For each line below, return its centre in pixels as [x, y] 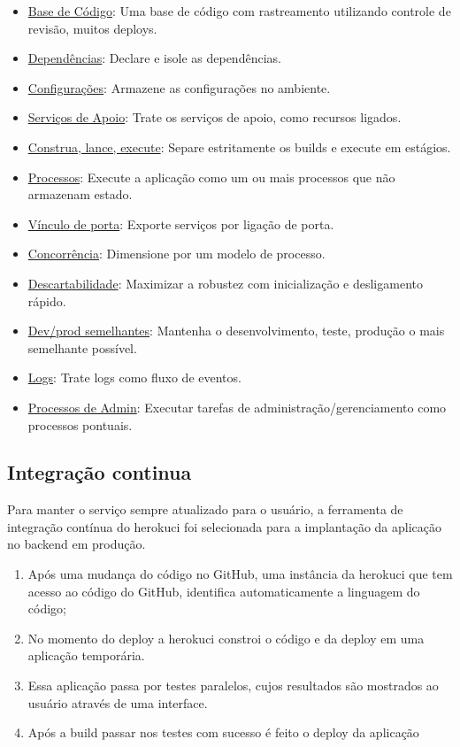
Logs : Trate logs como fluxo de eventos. [134, 377]
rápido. [47, 300]
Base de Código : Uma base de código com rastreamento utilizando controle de [239, 11]
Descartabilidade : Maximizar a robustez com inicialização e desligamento [225, 283]
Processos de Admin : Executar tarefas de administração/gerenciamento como [237, 407]
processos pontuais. [80, 424]
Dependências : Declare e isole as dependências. [154, 58]
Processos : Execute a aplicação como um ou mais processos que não [211, 177]
